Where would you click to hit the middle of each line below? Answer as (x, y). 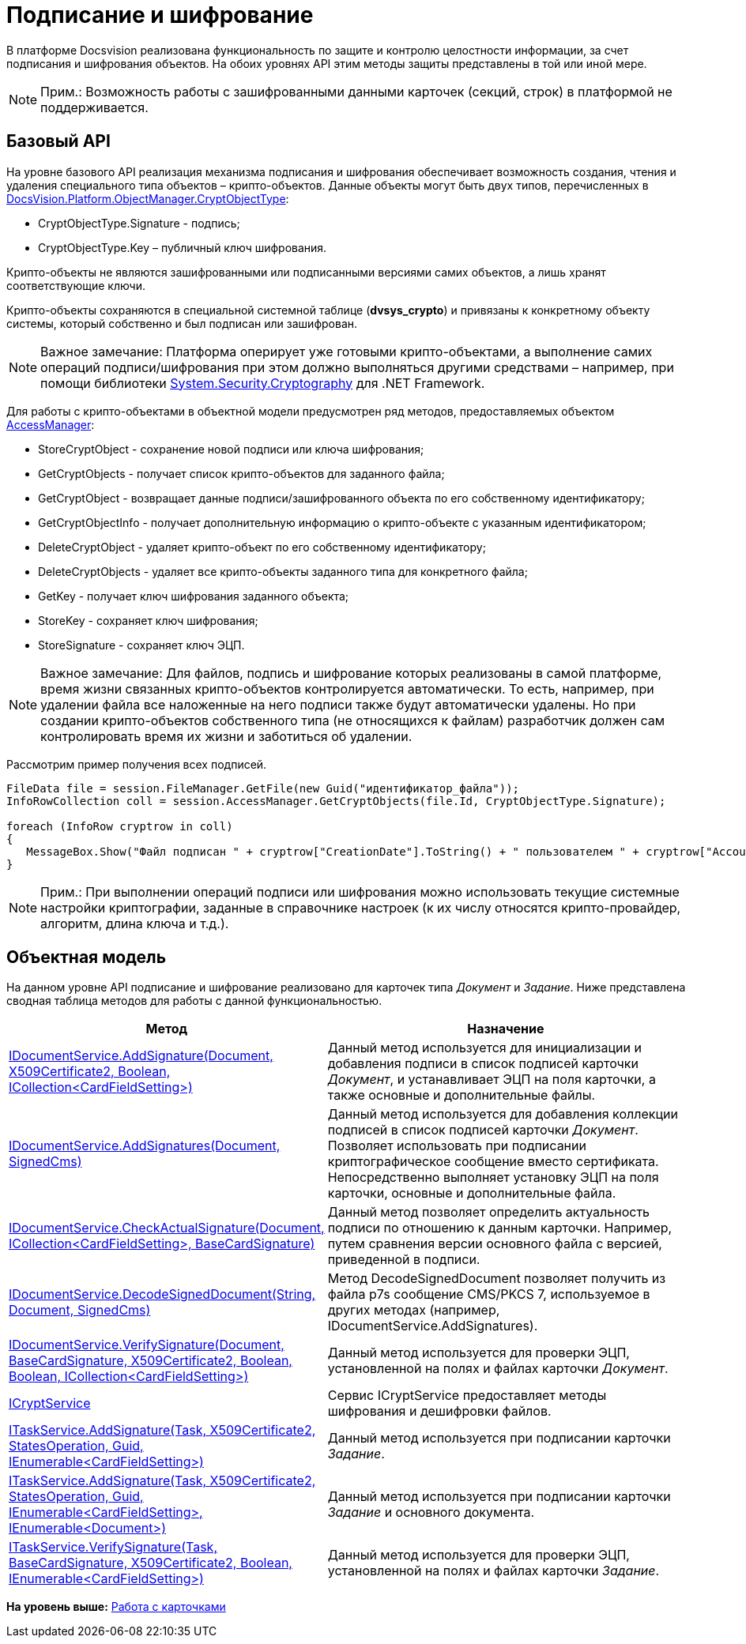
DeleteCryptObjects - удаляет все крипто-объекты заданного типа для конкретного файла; (283, 571)
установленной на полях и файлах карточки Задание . (494, 1571)
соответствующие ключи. (76, 285)
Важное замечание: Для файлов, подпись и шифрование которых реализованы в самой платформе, (351, 673)
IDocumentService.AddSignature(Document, (141, 1056)
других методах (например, (414, 1310)
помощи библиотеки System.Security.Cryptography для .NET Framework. (263, 383)
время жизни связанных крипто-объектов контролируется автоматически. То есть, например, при (347, 688)
